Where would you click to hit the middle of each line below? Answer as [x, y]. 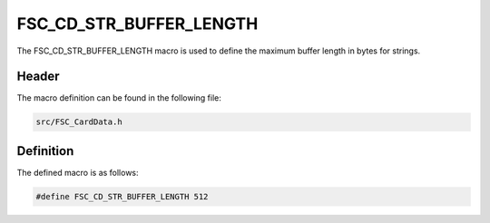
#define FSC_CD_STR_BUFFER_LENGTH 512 [122, 196]
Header [38, 77]
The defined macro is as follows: [78, 172]
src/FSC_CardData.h [79, 122]
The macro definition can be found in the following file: [119, 98]
